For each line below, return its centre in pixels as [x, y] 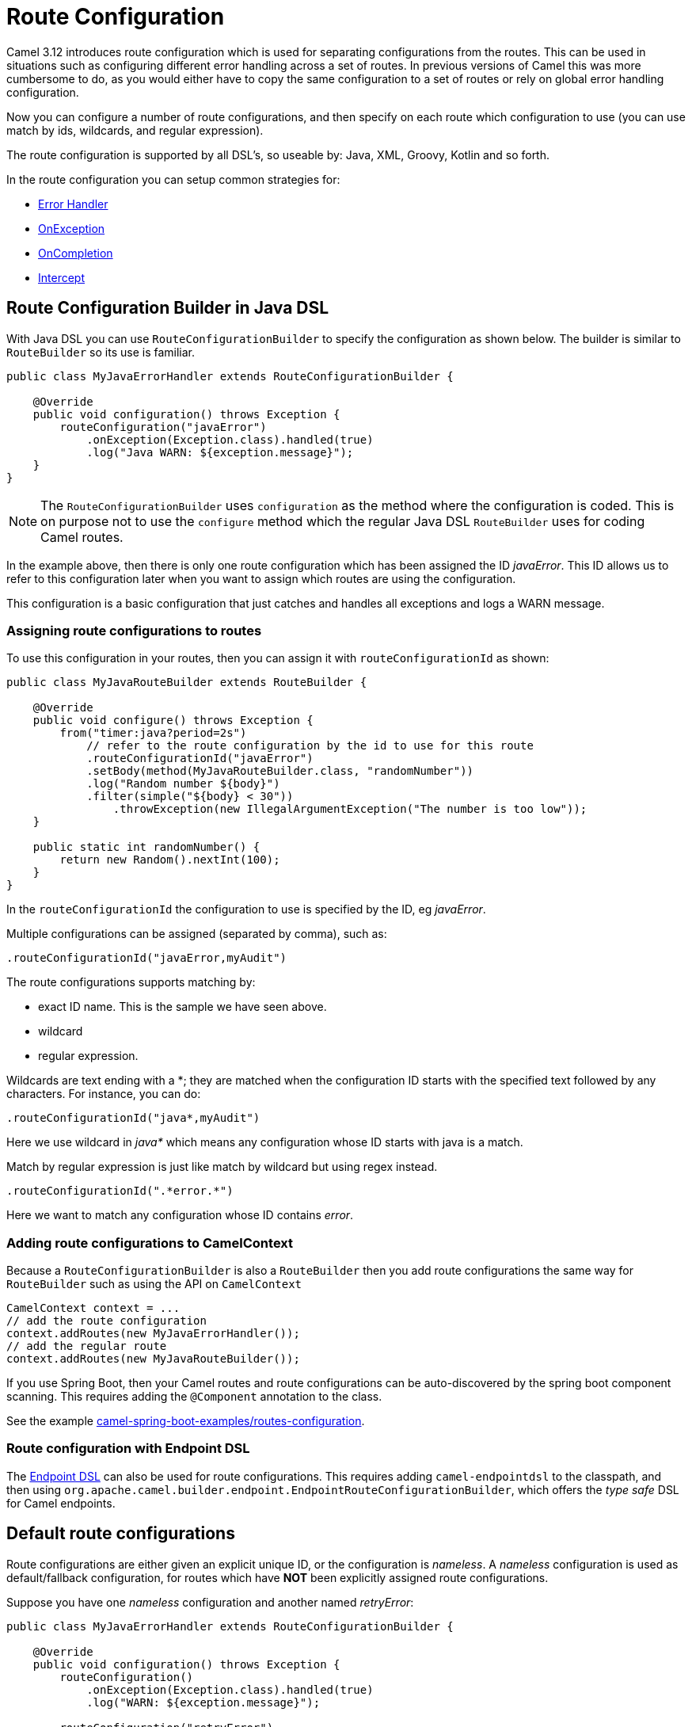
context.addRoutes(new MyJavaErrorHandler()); [153, 1334]
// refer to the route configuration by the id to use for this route [310, 746]
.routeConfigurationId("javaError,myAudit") [147, 958]
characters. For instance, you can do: [104, 1094]
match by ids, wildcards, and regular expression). [135, 130]
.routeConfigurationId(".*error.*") [120, 1191]
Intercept [61, 277]
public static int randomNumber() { [146, 847]
